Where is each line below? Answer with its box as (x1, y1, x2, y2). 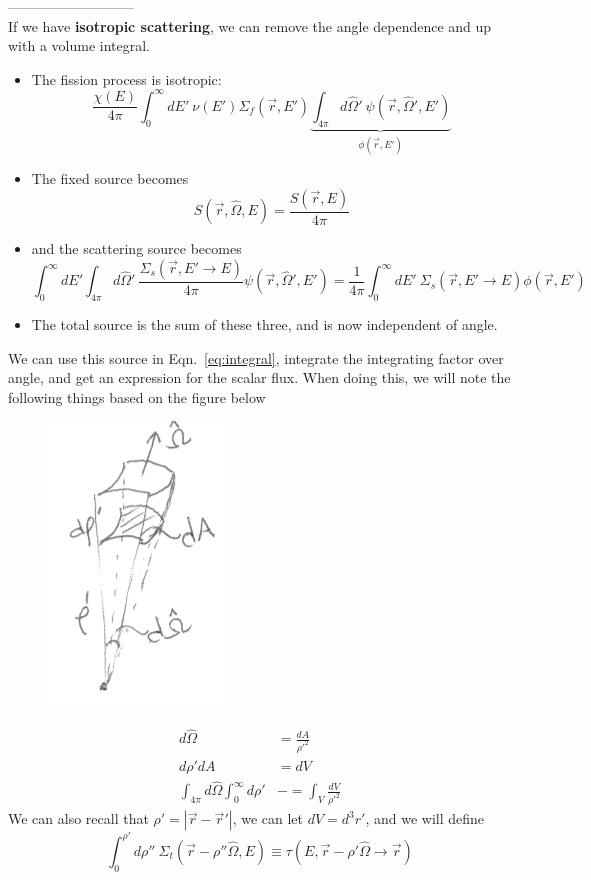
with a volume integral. (8, 35, 150, 56)
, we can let (232, 808, 304, 829)
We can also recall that (8, 808, 149, 829)
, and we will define (365, 808, 485, 829)
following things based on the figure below (8, 386, 266, 407)
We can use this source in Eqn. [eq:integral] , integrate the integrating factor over (8, 347, 504, 368)
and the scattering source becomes (31, 238, 242, 259)
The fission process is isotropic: (31, 68, 222, 89)
